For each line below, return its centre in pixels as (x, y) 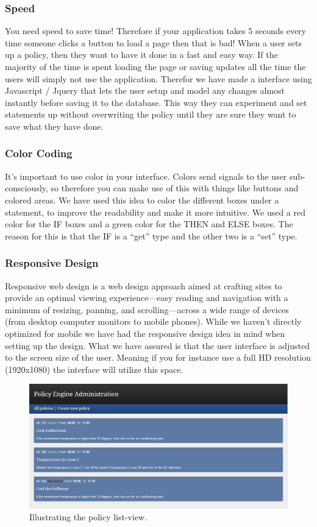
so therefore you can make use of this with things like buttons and (175, 188)
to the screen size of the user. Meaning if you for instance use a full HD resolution (158, 357)
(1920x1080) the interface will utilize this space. (94, 369)
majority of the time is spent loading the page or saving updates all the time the (155, 66)
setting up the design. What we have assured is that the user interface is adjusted (158, 345)
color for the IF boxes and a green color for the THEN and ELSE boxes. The (149, 224)
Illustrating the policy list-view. (88, 517)
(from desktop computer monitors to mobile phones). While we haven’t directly (153, 321)
